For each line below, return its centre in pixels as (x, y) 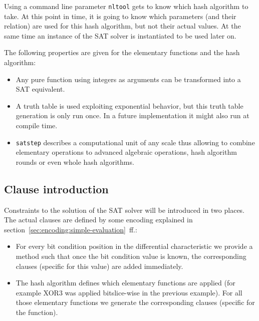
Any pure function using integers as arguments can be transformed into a (128, 79)
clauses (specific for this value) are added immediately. (99, 266)
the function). (37, 312)
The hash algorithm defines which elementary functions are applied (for (125, 283)
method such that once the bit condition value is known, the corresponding (131, 256)
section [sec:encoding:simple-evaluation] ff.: (71, 229)
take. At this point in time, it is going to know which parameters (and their (120, 16)
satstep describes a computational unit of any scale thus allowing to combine (135, 142)
